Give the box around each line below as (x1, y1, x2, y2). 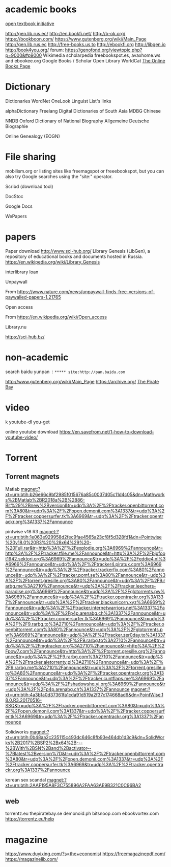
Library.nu (5, 323, 27, 330)
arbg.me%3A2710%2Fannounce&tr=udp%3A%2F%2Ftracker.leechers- (5, 582, 156, 589)
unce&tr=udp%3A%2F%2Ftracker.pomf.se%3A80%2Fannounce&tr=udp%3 (5, 572, 166, 578)
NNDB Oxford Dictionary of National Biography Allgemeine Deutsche (5, 118, 149, 124)
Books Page (5, 63, 31, 69)
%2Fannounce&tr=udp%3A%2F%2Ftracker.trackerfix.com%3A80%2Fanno (5, 567, 165, 573)
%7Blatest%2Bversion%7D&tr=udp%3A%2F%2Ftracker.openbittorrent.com (5, 750, 165, 756)
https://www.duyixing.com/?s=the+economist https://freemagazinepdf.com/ (5, 851, 165, 857)
